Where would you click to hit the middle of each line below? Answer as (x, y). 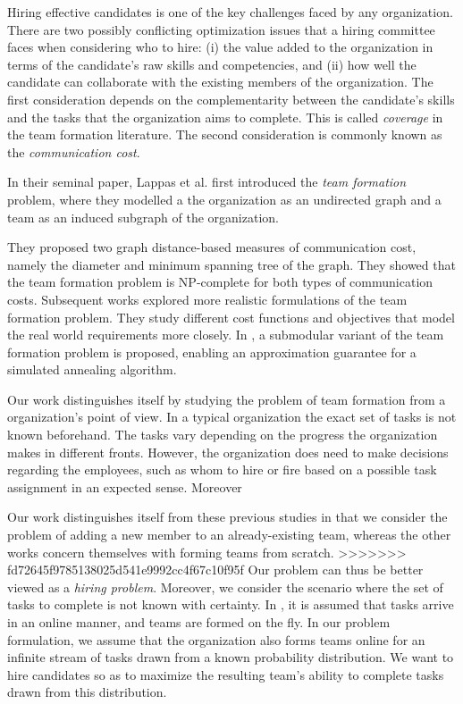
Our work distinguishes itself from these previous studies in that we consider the (227, 517)
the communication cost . (74, 151)
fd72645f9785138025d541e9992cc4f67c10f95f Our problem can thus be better (215, 570)
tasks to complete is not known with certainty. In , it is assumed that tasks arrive (231, 604)
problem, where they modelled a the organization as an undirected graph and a (224, 199)
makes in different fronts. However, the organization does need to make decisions (228, 452)
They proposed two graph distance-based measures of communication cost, (212, 247)
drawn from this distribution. (87, 692)
